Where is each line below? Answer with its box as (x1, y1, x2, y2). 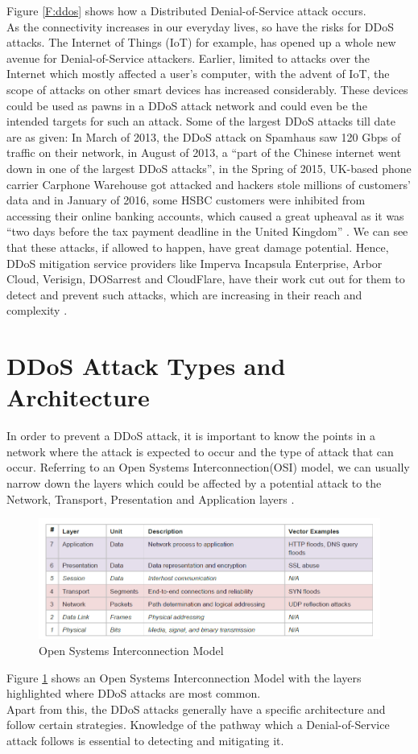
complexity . (6, 302, 68, 319)
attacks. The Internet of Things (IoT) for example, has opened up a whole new (6, 34, 396, 51)
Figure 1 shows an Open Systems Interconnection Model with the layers (6, 669, 362, 686)
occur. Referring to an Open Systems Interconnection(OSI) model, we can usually (6, 459, 410, 476)
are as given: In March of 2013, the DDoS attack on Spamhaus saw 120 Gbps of (6, 128, 401, 145)
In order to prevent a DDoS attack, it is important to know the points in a (6, 427, 376, 444)
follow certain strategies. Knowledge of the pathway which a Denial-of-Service (6, 716, 390, 733)
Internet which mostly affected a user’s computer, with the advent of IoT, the (6, 65, 390, 82)
